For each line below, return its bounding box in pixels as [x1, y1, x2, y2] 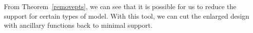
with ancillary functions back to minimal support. [4, 20, 153, 30]
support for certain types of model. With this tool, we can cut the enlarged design [4, 11, 249, 21]
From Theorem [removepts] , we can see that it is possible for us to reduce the [4, 1, 236, 11]
